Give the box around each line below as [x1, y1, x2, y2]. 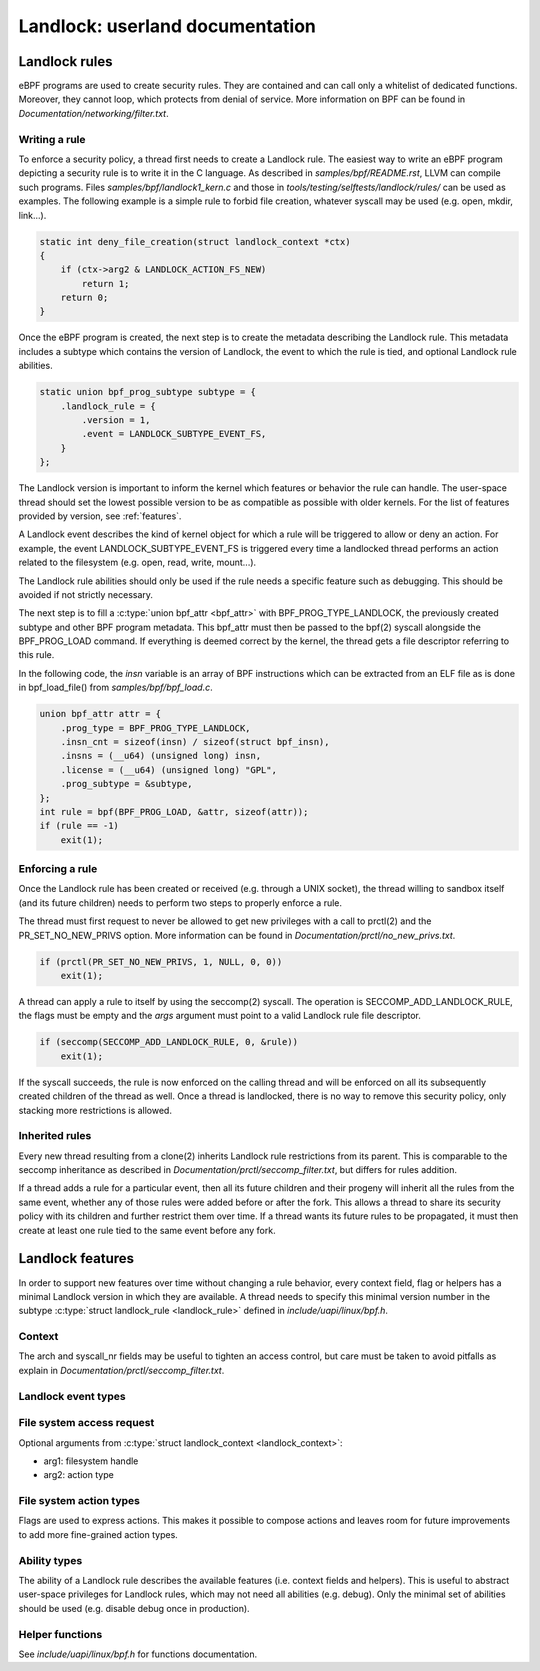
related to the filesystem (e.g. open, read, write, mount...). [18, 556, 257, 569]
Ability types [18, 1553, 83, 1567]
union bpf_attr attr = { [39, 708, 162, 720]
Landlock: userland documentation [18, 15, 317, 37]
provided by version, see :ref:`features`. [18, 510, 182, 522]
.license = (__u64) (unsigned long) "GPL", [60, 764, 277, 775]
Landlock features [18, 1250, 135, 1267]
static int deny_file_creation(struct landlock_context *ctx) [39, 236, 351, 247]
